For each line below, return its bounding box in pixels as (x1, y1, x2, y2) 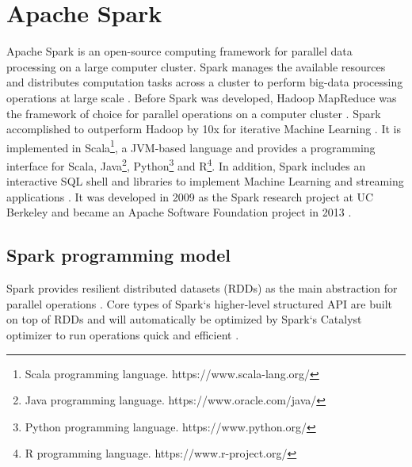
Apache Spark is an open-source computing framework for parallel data (6, 43, 353, 59)
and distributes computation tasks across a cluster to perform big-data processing (6, 74, 403, 90)
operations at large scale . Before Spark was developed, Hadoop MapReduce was (6, 89, 397, 105)
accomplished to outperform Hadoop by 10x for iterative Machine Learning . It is (6, 121, 401, 137)
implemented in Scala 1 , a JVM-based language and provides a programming (6, 136, 376, 155)
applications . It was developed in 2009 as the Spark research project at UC (6, 188, 374, 205)
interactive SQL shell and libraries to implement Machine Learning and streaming (6, 173, 404, 189)
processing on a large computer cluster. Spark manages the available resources (6, 58, 386, 75)
